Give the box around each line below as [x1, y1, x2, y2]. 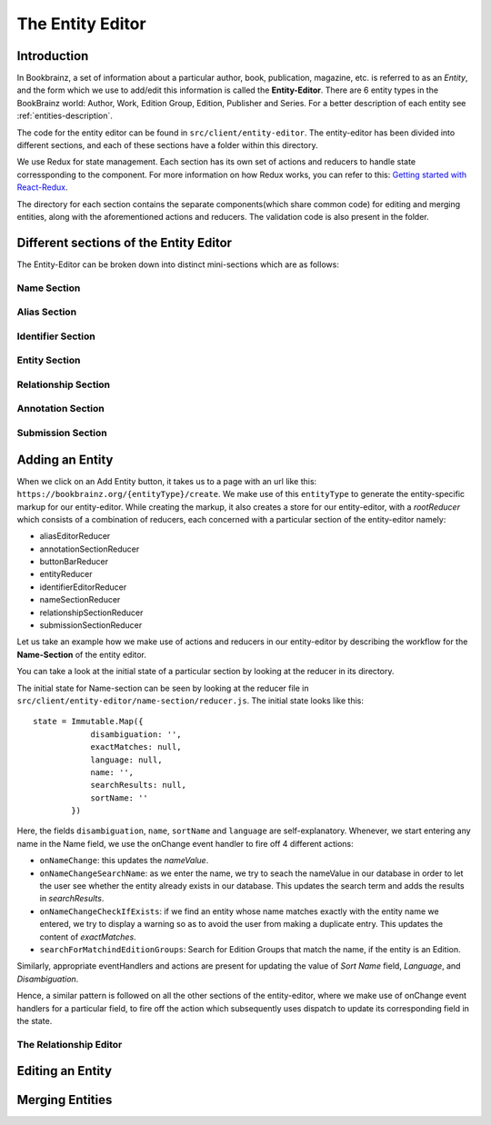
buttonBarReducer [39, 556, 109, 567]
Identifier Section [16, 330, 95, 343]
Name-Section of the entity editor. [16, 649, 147, 660]
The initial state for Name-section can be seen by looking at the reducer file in [16, 682, 309, 693]
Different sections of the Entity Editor [16, 234, 232, 250]
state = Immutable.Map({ [33, 716, 144, 727]
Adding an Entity [16, 452, 114, 467]
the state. [16, 1015, 53, 1026]
